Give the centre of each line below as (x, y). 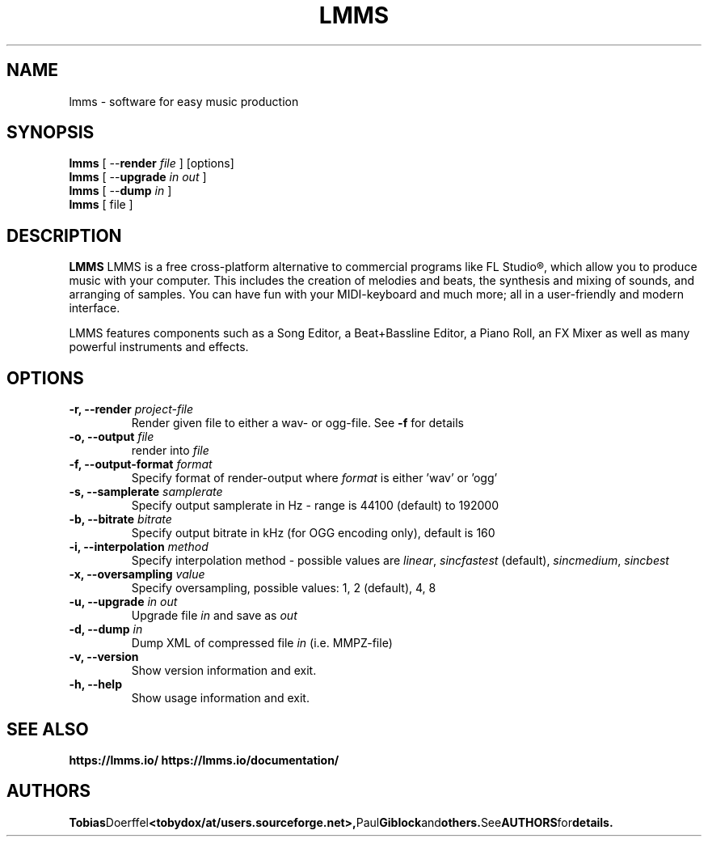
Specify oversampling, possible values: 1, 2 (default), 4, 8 (284, 588)
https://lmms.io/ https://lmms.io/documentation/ (204, 760)
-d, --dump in (106, 629)
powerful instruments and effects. (159, 347)
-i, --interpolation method (139, 547)
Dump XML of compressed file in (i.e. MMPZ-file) (262, 643)
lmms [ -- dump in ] (120, 191)
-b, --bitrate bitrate (120, 519)
